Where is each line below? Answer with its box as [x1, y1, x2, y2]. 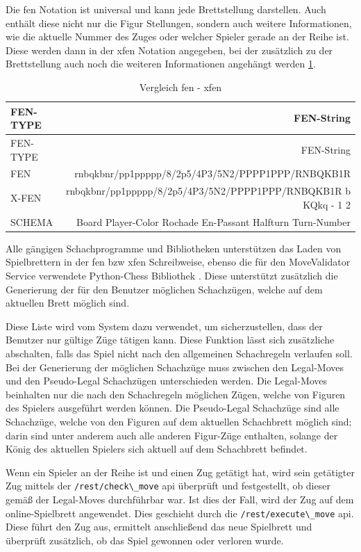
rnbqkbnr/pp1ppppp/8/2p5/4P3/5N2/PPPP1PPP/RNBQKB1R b [65, 184, 351, 198]
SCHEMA [10, 214, 53, 229]
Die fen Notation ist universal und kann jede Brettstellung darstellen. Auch [6, 2, 326, 16]
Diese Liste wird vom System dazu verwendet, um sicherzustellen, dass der [6, 318, 323, 333]
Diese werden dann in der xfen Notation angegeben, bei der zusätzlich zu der [6, 42, 333, 57]
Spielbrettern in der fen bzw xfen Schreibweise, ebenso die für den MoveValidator [6, 254, 351, 269]
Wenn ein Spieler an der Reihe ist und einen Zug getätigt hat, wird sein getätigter [6, 464, 355, 479]
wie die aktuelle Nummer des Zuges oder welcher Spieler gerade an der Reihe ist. [6, 29, 349, 44]
